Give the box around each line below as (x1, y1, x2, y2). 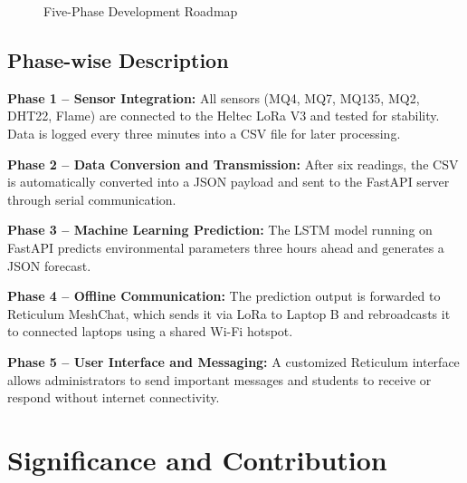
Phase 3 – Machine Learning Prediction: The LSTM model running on (7, 220, 433, 239)
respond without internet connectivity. (7, 388, 220, 407)
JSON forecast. (7, 256, 91, 275)
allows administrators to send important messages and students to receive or (7, 370, 432, 389)
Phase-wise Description (7, 45, 229, 73)
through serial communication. (7, 189, 176, 208)
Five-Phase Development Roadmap (43, 2, 238, 20)
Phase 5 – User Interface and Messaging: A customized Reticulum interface (7, 352, 460, 371)
